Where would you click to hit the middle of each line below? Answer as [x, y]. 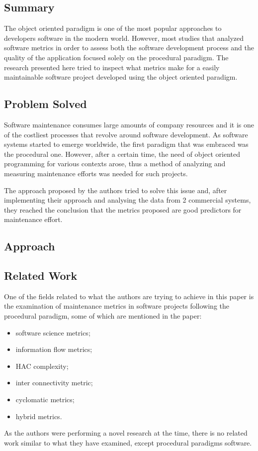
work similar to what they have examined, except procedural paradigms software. [128, 442]
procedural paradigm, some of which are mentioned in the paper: [103, 316]
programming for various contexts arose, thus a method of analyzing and [115, 164]
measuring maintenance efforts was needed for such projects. [96, 173]
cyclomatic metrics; [45, 399]
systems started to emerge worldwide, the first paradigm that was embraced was [126, 144]
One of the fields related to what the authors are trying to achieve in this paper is [129, 296]
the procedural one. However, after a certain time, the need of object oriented [122, 154]
